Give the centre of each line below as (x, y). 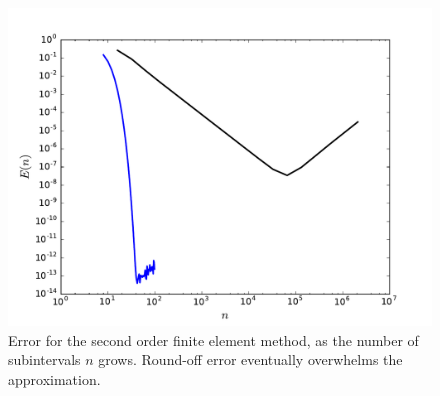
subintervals (44, 359)
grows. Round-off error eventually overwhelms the (250, 359)
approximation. (54, 378)
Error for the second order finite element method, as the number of (213, 339)
